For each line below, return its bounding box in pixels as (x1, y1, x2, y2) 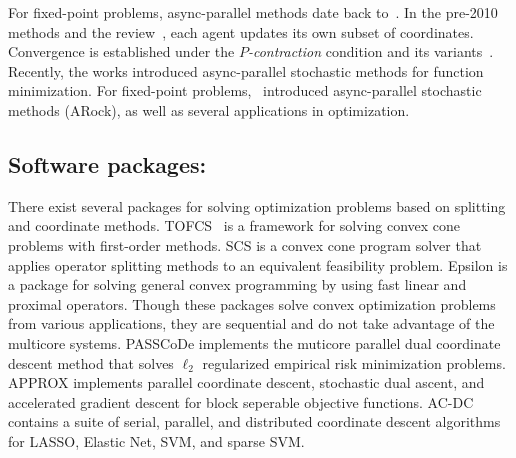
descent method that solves (8, 352, 174, 373)
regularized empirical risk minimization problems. (202, 352, 506, 373)
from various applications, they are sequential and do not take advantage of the (8, 313, 495, 334)
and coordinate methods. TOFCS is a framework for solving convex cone (8, 215, 461, 236)
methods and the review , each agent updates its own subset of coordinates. (8, 21, 474, 42)
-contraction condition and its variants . (247, 41, 494, 62)
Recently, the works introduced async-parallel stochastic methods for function (8, 60, 484, 81)
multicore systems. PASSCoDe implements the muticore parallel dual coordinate (8, 332, 501, 353)
